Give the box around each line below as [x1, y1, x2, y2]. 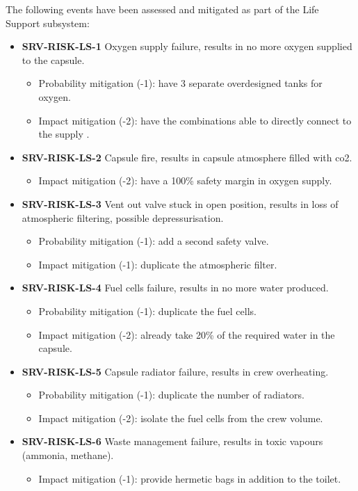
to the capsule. [22, 52, 85, 67]
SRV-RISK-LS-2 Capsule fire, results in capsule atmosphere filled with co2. [22, 150, 352, 164]
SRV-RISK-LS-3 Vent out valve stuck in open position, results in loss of [22, 196, 339, 211]
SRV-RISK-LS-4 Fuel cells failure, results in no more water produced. [22, 280, 329, 295]
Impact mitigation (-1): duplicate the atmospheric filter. [38, 257, 277, 271]
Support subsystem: [6, 15, 90, 30]
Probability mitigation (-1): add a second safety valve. [38, 234, 269, 248]
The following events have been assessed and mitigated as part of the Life [6, 2, 319, 16]
